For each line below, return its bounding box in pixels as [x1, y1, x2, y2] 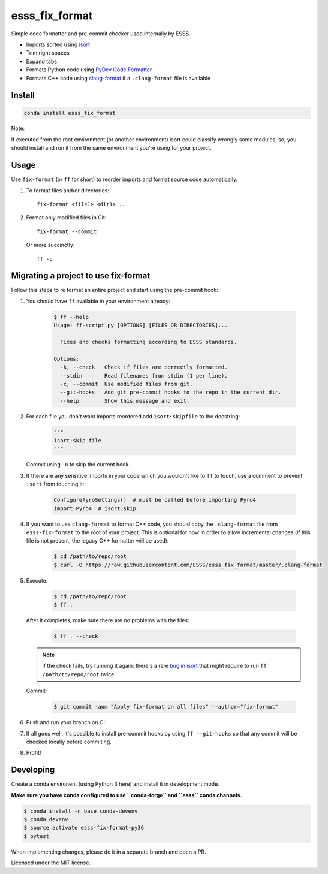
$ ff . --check [53, 633, 98, 640]
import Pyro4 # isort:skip [53, 505, 136, 512]
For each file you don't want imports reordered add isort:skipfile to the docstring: [26, 412, 240, 420]
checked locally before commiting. [26, 738, 112, 745]
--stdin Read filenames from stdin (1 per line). [60, 372, 228, 379]
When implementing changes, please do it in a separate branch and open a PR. [11, 848, 206, 855]
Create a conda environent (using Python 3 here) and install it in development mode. [11, 780, 220, 788]
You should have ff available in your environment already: [26, 297, 171, 305]
